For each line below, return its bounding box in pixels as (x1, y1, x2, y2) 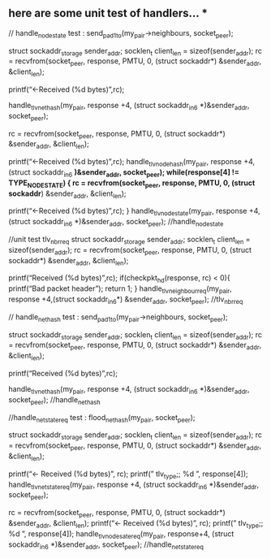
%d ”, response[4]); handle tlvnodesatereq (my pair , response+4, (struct (8, 528, 234, 540)
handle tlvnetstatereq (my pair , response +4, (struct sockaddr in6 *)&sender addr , (8, 479, 260, 491)
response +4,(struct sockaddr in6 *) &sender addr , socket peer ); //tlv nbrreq (8, 294, 243, 305)
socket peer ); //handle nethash (8, 394, 101, 406)
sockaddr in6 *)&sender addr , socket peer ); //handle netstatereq (8, 539, 204, 551)
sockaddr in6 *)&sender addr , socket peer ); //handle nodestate (32, 217, 224, 228)
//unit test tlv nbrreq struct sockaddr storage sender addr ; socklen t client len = (8, 234, 251, 246)
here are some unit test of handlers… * (8, 6, 209, 20)
